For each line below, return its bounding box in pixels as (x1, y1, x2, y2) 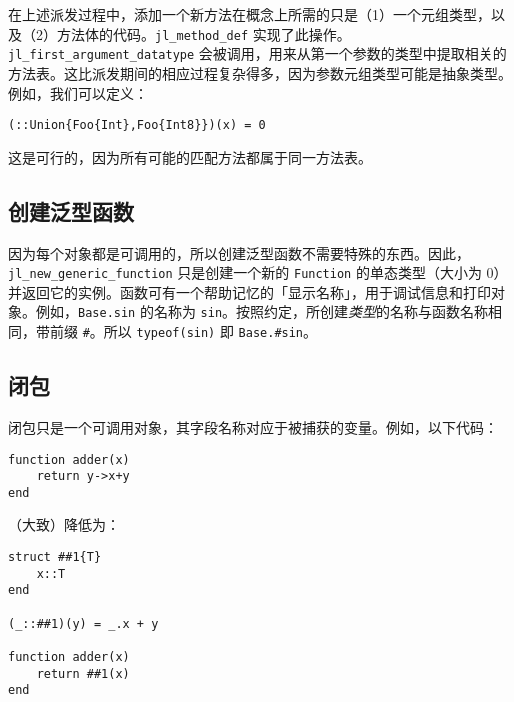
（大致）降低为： (8, 514, 120, 535)
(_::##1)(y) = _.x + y (8, 616, 159, 631)
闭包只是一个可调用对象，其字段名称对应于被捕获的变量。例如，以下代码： (8, 416, 498, 437)
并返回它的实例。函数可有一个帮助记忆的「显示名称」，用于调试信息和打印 (8, 281, 491, 302)
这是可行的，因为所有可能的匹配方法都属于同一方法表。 (8, 146, 372, 167)
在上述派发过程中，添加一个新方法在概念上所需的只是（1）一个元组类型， (8, 4, 491, 24)
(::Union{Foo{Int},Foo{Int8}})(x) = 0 (8, 118, 266, 133)
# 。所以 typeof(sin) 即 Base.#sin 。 (82, 321, 318, 342)
